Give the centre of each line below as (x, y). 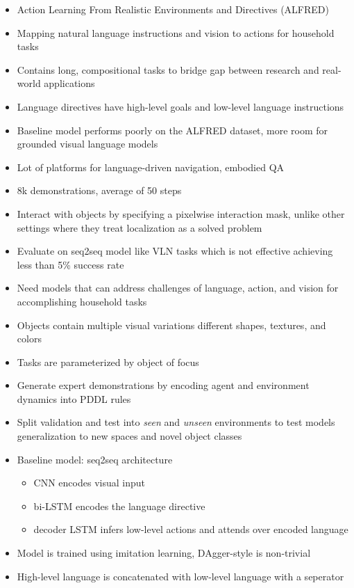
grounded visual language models (87, 144)
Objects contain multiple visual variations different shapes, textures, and (171, 325)
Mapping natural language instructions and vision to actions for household (176, 32)
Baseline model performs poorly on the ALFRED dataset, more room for (172, 130)
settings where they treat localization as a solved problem (140, 227)
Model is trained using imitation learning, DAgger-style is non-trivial (164, 553)
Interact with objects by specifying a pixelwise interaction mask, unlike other (181, 213)
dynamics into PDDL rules (74, 398)
